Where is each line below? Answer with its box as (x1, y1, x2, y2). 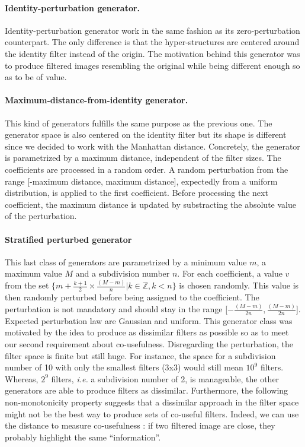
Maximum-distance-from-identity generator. (5, 94, 188, 106)
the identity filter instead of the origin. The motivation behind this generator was (5, 47, 300, 59)
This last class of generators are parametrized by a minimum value (5, 255, 247, 268)
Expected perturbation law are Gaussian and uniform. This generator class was (5, 314, 293, 326)
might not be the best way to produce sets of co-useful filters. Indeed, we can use (5, 407, 299, 420)
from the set (5, 279, 49, 291)
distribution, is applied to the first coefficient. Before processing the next (5, 186, 268, 199)
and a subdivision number (75, 267, 170, 280)
